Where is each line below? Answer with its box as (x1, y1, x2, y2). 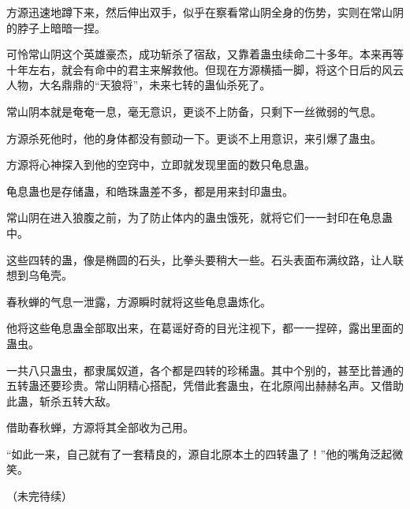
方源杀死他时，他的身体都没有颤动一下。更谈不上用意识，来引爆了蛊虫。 (6, 129, 382, 146)
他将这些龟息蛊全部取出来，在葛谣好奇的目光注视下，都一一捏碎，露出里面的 (6, 320, 404, 336)
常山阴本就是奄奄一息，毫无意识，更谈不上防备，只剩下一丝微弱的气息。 (6, 103, 382, 119)
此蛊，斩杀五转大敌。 (6, 392, 117, 409)
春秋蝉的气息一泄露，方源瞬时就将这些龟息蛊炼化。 (6, 293, 271, 309)
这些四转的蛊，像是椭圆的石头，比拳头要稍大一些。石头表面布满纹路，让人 (6, 251, 393, 268)
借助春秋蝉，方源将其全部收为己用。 (6, 419, 194, 436)
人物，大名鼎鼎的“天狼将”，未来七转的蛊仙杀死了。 (6, 77, 271, 93)
